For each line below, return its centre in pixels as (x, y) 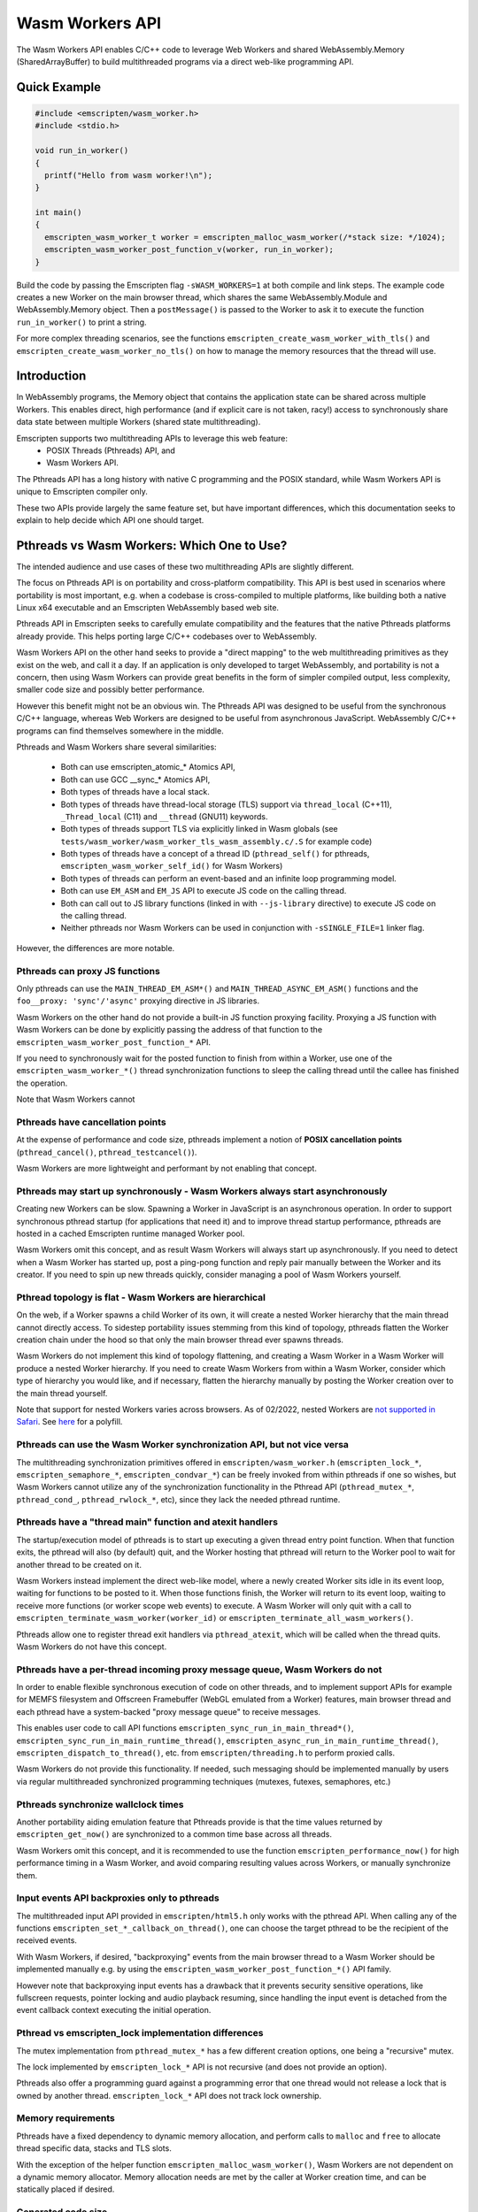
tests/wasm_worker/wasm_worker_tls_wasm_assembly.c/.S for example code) (216, 841)
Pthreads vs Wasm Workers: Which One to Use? (152, 545)
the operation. (42, 1083)
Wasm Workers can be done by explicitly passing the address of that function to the (170, 1030)
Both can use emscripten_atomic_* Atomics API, (148, 767)
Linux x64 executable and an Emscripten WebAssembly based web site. (147, 608)
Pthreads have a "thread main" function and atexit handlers (147, 1522)
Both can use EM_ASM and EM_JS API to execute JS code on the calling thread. (204, 891)
